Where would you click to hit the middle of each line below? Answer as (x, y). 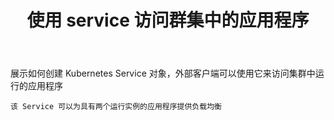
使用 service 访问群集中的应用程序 (168, 20)
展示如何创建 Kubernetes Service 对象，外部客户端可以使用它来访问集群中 (163, 73)
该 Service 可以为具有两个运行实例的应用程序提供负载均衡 (116, 107)
